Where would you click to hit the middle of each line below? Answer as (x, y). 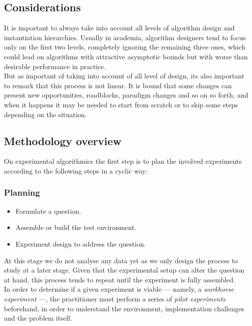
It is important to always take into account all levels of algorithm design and (119, 28)
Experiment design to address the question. (81, 243)
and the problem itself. (38, 318)
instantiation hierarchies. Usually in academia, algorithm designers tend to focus (125, 37)
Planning (22, 192)
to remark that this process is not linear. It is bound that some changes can (118, 85)
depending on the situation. (45, 114)
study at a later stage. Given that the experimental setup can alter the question (124, 270)
